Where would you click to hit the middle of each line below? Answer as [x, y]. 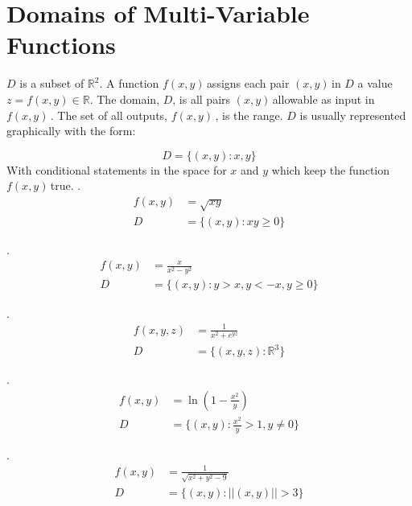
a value [375, 83]
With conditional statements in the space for [117, 169]
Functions [61, 45]
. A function [129, 83]
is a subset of [52, 83]
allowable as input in [323, 99]
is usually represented [353, 115]
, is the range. [249, 115]
